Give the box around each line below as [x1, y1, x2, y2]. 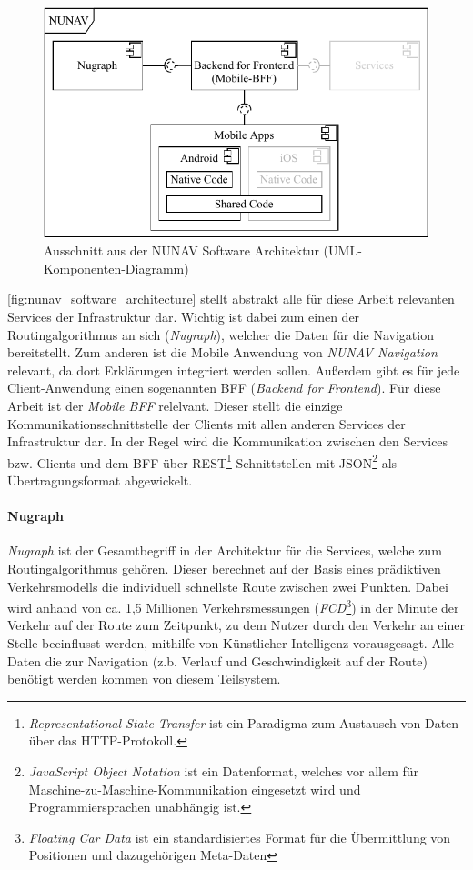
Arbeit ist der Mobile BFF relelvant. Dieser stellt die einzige [7, 396, 343, 415]
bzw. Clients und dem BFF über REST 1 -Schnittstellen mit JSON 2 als [7, 450, 398, 472]
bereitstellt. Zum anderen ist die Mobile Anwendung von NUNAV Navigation [7, 343, 438, 362]
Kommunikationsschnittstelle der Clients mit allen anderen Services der [7, 414, 406, 433]
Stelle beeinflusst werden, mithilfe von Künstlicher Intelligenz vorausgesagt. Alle [7, 634, 454, 653]
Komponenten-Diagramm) [44, 258, 189, 277]
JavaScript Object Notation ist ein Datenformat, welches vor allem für [28, 762, 419, 781]
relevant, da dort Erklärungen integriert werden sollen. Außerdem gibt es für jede [7, 360, 460, 379]
